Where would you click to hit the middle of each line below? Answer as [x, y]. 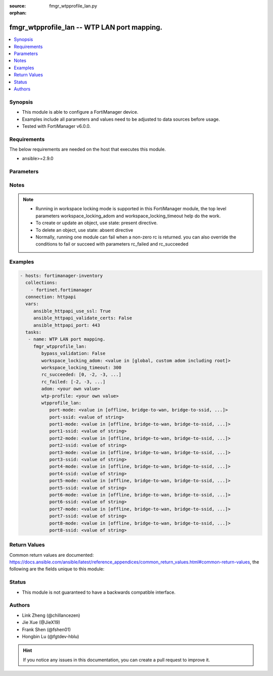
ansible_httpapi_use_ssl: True [72, 311]
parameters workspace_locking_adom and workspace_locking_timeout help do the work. [128, 216]
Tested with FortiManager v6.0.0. [56, 126]
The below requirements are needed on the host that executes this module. [88, 150]
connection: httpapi [51, 297]
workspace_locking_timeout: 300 [81, 367]
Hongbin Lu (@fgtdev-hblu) [51, 636]
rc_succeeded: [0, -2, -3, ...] [81, 375]
